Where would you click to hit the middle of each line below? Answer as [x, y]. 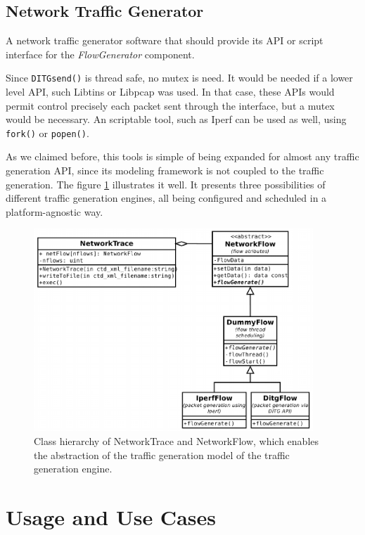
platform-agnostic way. [55, 211]
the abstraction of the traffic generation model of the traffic [162, 455]
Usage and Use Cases [111, 517]
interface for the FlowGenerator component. [100, 54]
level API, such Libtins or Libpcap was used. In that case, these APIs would [170, 92]
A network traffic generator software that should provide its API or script [165, 40]
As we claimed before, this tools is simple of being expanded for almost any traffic [182, 156]
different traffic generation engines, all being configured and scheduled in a [166, 198]
